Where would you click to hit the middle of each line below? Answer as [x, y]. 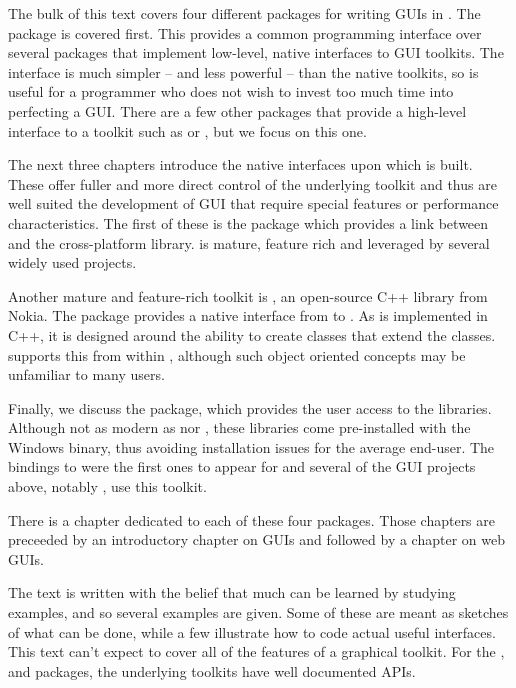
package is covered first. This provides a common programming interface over [245, 32]
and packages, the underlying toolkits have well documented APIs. [212, 670]
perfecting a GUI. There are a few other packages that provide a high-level [237, 110]
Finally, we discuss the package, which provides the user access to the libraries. [250, 407]
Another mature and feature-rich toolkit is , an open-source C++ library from [248, 295]
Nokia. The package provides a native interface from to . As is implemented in [248, 315]
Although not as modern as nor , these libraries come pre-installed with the [239, 427]
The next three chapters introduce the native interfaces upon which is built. [240, 164]
